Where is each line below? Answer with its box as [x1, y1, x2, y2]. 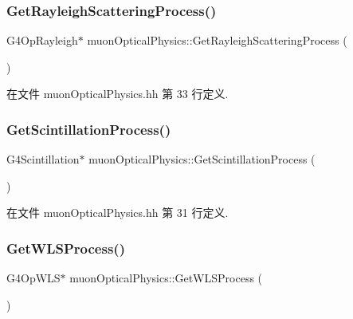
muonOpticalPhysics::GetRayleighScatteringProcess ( [87, 32, 347, 49]
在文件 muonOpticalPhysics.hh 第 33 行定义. [6, 85, 229, 102]
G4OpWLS [6, 270, 61, 286]
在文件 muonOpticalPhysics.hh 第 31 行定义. [6, 204, 229, 221]
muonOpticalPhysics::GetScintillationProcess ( [88, 151, 316, 167]
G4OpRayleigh [6, 32, 78, 49]
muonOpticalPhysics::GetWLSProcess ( [69, 270, 263, 286]
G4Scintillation [6, 151, 80, 167]
